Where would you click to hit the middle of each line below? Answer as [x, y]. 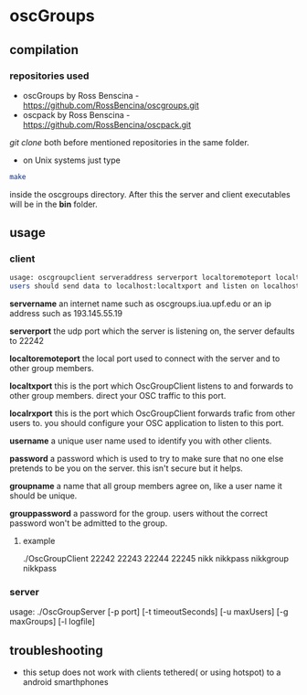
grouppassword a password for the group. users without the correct [138, 514]
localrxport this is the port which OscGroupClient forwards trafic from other [153, 413]
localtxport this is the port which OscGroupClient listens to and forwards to [152, 386]
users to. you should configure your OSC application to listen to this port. [147, 423]
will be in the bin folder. [53, 204]
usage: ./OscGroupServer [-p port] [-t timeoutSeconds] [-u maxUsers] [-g [149, 612]
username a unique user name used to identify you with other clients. [141, 441]
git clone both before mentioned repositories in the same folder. [129, 142]
